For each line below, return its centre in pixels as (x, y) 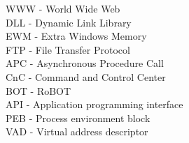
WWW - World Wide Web (63, 8)
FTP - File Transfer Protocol (68, 49)
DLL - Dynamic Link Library (69, 22)
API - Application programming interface (94, 104)
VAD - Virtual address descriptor (77, 131)
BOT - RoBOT (38, 90)
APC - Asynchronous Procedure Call (85, 63)
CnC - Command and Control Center (86, 76)
